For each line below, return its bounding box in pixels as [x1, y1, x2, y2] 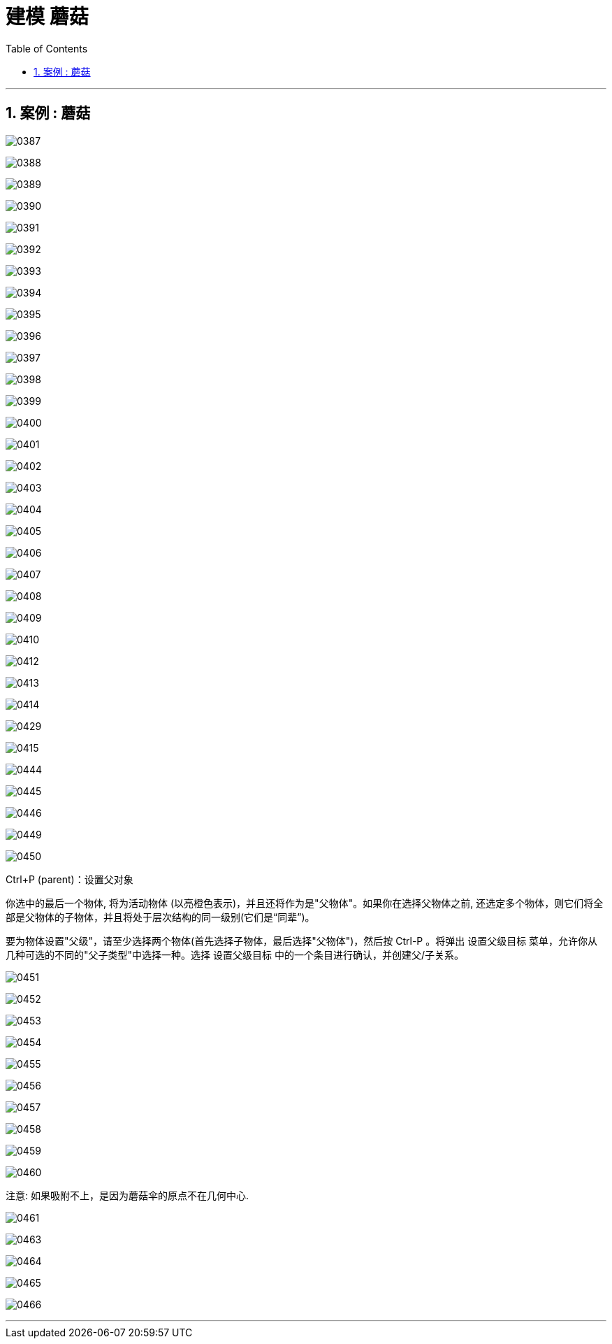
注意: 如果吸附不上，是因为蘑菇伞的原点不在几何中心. [6, 1189, 249, 1201]
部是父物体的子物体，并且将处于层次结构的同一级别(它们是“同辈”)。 [6, 910, 315, 923]
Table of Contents [6, 42, 88, 55]
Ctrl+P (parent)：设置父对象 [6, 873, 133, 885]
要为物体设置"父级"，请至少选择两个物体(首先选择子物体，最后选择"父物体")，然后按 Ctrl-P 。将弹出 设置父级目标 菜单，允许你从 [6, 934, 598, 947]
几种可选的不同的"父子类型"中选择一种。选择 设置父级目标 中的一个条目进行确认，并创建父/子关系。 [6, 948, 464, 961]
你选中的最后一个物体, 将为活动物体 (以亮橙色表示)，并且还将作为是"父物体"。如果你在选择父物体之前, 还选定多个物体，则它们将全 [6, 896, 604, 909]
